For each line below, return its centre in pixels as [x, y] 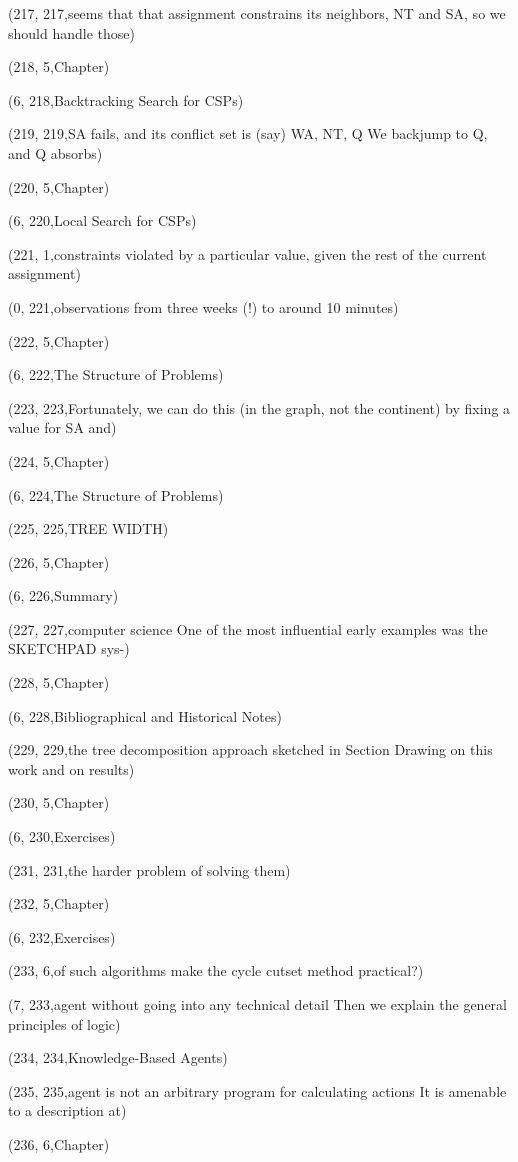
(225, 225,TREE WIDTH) [88, 528]
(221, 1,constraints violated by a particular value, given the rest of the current [247, 253]
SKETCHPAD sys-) [69, 648]
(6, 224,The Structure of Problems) [116, 494]
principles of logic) [64, 1023]
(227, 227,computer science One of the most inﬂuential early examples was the [248, 628]
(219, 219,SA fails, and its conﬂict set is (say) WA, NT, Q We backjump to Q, [248, 133]
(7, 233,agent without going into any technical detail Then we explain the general [257, 1004]
